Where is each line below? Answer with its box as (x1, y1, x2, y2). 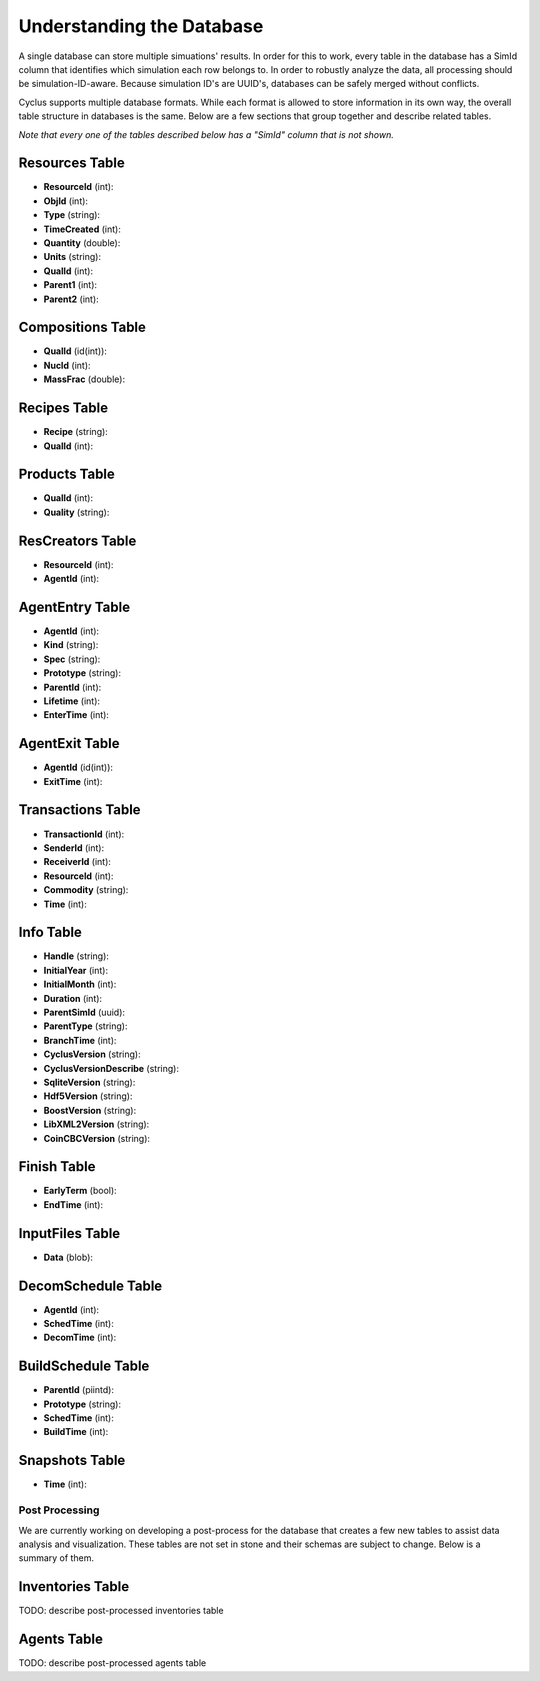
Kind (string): (43, 639, 99, 651)
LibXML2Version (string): (43, 1118, 150, 1130)
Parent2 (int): (43, 293, 99, 305)
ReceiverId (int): (43, 856, 112, 868)
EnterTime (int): (43, 709, 110, 721)
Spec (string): (43, 653, 101, 665)
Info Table (18, 924, 82, 941)
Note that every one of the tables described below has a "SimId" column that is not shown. (18, 128, 394, 140)
